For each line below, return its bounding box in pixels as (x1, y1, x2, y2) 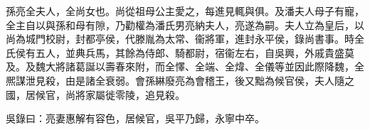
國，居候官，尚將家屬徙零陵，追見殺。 (6, 87, 185, 102)
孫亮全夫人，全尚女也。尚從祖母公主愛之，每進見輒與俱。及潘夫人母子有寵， (6, 4, 364, 18)
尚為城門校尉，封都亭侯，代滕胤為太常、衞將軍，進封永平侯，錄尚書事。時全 (6, 31, 364, 46)
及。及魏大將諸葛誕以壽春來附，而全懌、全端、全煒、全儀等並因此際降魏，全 (6, 59, 364, 74)
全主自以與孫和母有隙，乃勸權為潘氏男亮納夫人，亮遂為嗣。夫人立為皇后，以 (6, 17, 364, 32)
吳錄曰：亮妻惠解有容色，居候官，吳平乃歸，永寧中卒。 (6, 111, 265, 126)
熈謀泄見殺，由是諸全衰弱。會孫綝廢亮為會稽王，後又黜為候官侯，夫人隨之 (6, 72, 354, 87)
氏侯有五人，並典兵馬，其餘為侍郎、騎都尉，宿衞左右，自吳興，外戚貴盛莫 (6, 45, 354, 60)
